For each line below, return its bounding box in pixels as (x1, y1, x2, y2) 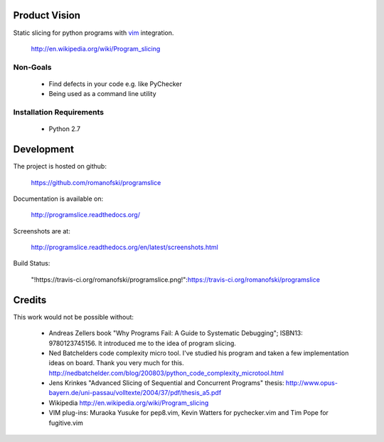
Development (13, 143, 75, 156)
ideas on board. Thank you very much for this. (48, 359, 184, 367)
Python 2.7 (48, 125, 81, 133)
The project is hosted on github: (13, 162, 107, 171)
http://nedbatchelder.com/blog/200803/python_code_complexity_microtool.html (48, 369, 284, 377)
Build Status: (13, 259, 50, 268)
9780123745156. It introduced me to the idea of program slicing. (48, 339, 236, 347)
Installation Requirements (13, 107, 105, 117)
